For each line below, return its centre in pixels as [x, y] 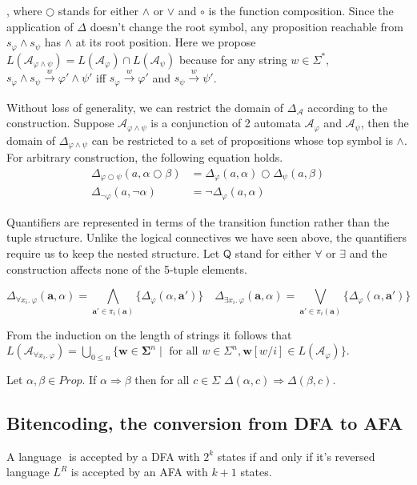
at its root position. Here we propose [166, 42]
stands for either [98, 10]
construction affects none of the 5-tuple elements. [127, 269]
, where [24, 10]
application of [40, 26]
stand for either [273, 253]
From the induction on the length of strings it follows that [149, 334]
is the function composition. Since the [301, 10]
